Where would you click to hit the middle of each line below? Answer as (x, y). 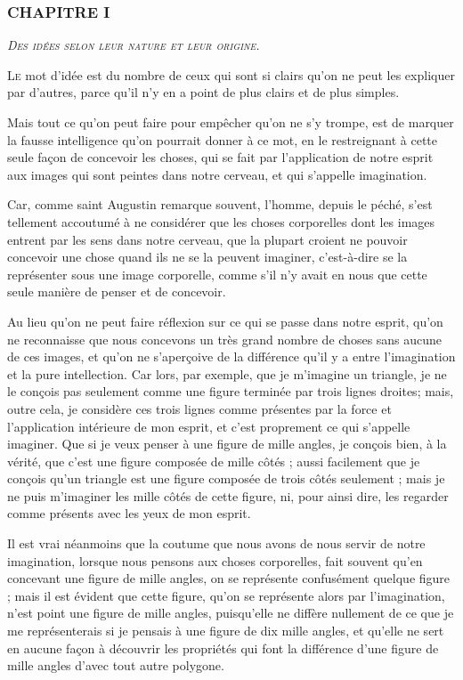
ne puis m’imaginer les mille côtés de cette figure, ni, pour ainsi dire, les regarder (228, 495)
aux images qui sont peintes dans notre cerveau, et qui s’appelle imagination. (217, 174)
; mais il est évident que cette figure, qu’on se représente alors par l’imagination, (226, 595)
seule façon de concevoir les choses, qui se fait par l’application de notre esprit (220, 157)
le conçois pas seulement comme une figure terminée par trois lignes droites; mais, (231, 391)
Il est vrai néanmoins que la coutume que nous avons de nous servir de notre (216, 543)
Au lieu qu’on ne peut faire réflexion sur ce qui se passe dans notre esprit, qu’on (225, 321)
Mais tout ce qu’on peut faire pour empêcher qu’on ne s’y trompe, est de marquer (231, 122)
